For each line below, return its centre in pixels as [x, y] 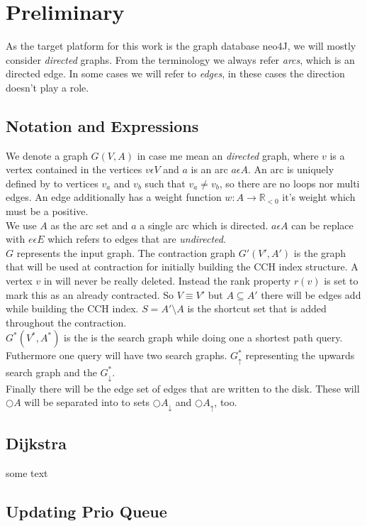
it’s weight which [319, 197]
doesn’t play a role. [47, 87]
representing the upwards [300, 355]
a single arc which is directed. [204, 225]
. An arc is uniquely [291, 169]
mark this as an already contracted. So [90, 294]
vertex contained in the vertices [74, 169]
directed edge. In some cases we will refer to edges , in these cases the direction [175, 73]
